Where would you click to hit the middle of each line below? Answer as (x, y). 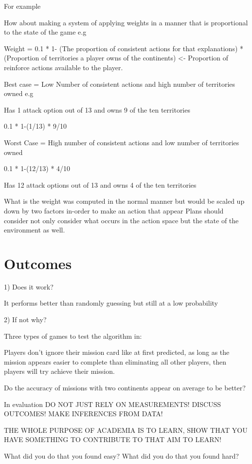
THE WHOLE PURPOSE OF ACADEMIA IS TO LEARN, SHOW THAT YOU (126, 430)
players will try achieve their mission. (59, 371)
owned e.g (19, 93)
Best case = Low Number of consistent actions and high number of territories (120, 84)
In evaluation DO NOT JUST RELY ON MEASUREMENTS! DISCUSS (113, 404)
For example (22, 6)
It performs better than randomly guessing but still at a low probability (111, 303)
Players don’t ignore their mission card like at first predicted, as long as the (117, 352)
